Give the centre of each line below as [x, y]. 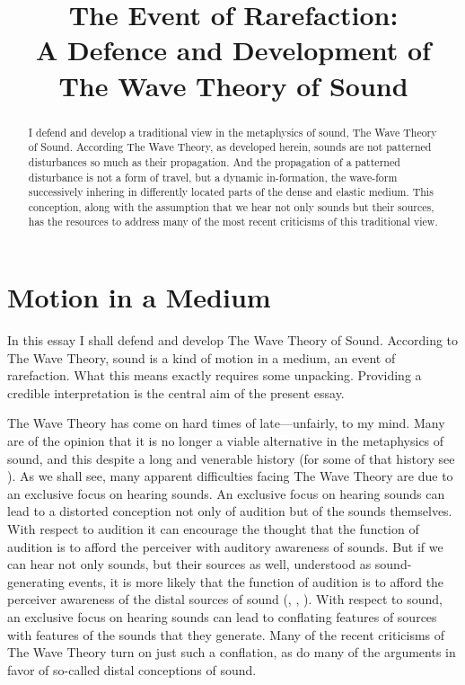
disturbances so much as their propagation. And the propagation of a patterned [214, 161]
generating [36, 581]
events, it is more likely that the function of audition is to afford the [256, 581]
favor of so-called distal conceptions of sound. [132, 669]
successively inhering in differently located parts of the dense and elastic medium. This [231, 192]
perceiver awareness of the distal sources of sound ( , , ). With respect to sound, [225, 599]
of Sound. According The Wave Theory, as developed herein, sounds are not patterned [230, 147]
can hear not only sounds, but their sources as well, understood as [189, 564]
